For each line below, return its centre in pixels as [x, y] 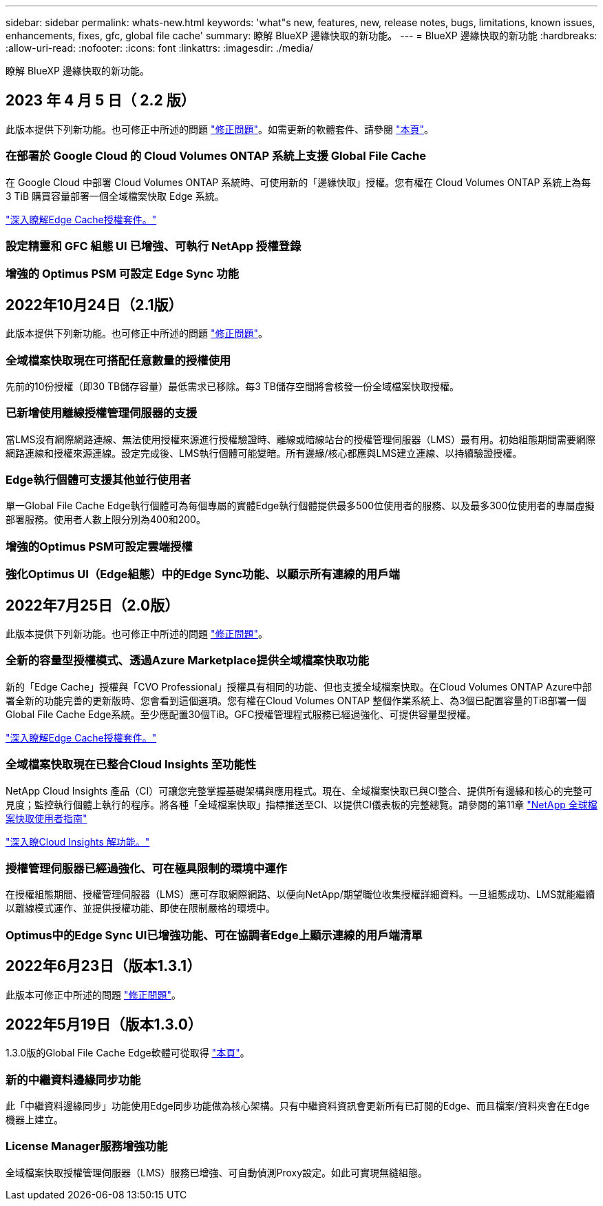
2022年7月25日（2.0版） [93, 605]
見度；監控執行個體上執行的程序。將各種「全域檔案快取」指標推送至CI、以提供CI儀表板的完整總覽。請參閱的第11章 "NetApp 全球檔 [301, 804]
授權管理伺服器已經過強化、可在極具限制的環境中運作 [146, 868]
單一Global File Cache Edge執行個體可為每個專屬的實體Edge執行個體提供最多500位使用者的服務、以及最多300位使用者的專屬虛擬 [300, 506]
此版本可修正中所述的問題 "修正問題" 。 [93, 994]
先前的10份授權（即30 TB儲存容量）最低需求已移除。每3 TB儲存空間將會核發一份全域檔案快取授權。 [232, 386]
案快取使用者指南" [46, 818]
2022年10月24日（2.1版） [94, 305]
